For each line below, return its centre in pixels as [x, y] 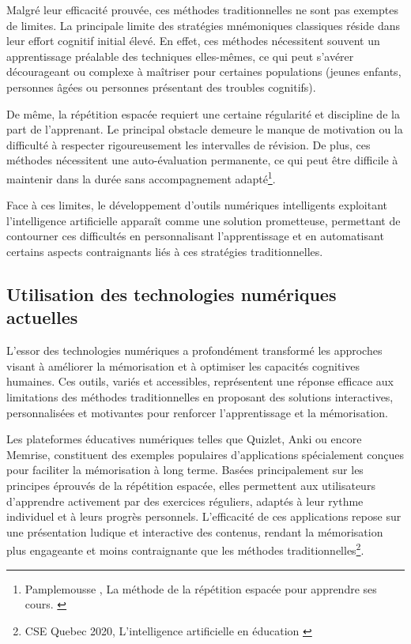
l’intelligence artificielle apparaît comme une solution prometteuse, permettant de [204, 220]
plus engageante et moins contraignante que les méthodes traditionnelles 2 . [185, 549]
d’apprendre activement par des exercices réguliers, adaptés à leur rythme [185, 501]
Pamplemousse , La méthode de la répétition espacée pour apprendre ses [201, 588]
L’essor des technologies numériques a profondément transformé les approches [194, 350]
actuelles [42, 317]
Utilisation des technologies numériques [172, 294]
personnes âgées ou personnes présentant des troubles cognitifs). [161, 87]
